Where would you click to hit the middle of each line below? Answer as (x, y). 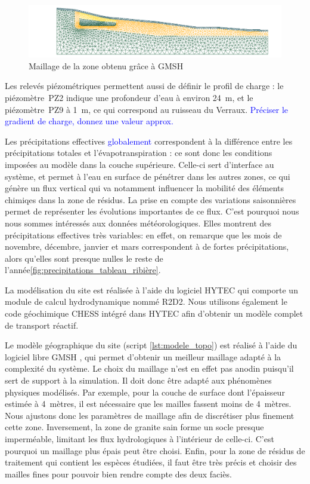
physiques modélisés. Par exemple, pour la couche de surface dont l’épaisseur (145, 392)
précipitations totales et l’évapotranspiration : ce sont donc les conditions (139, 153)
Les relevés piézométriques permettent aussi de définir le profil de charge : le (144, 86)
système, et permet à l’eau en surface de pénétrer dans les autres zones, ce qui (148, 176)
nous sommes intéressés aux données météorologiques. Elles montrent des (138, 223)
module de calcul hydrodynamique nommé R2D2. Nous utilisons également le (146, 301)
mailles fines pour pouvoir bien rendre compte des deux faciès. (118, 474)
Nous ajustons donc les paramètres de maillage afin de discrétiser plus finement (150, 415)
